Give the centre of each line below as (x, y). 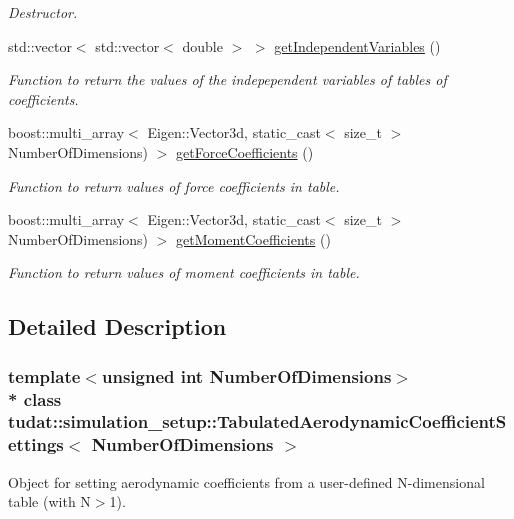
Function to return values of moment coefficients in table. (184, 272)
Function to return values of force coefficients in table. (174, 185)
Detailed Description (117, 326)
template (44, 375)
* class (35, 398)
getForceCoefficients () (245, 151)
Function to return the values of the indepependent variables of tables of (227, 79)
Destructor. (43, 12)
